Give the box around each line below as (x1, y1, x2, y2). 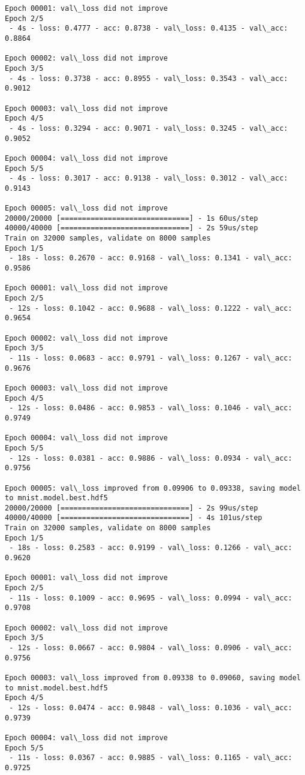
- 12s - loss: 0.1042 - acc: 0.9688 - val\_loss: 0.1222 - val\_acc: (9, 304, 292, 313)
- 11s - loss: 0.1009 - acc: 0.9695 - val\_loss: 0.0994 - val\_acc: (9, 593, 292, 602)
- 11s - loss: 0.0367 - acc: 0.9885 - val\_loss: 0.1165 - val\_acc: (9, 753, 292, 762)
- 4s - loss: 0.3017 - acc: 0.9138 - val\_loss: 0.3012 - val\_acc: (9, 174, 288, 183)
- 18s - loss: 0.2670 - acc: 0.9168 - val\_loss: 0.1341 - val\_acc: (9, 254, 292, 263)
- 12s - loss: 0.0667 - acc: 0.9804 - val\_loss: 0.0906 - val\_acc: (9, 644, 292, 652)
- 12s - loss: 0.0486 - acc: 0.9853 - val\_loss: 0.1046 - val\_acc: (9, 404, 292, 413)
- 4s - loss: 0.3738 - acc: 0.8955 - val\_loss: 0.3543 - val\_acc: (9, 74, 288, 83)
